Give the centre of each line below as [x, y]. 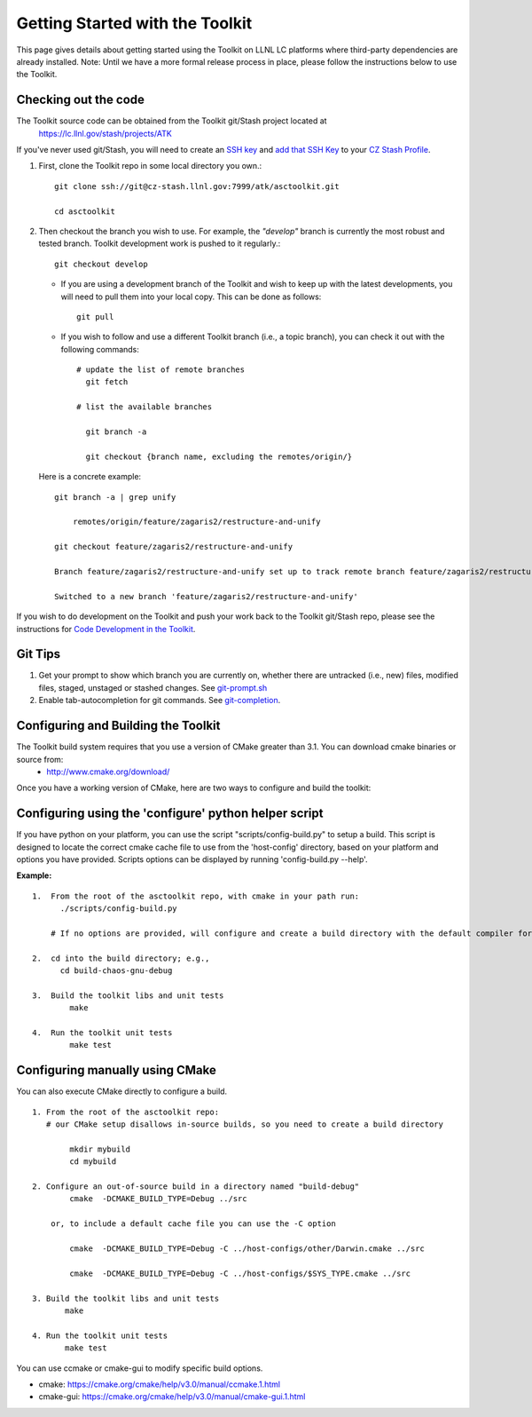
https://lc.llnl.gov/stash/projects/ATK [105, 133]
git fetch [107, 382]
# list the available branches [145, 407]
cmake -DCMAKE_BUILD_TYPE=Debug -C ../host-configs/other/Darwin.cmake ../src [247, 1249]
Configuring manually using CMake [116, 1070]
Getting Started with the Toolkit [134, 23]
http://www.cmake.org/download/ [108, 772]
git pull [95, 317]
